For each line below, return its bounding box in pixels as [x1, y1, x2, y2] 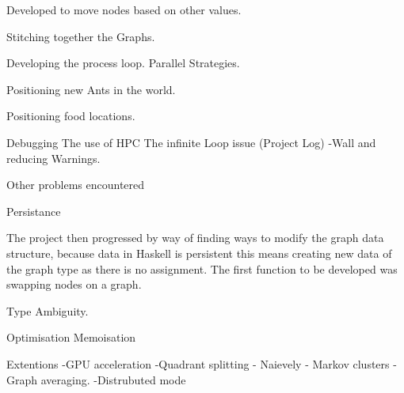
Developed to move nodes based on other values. [6, 2, 242, 17]
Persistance [6, 202, 61, 219]
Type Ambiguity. [6, 302, 89, 319]
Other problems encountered [6, 176, 145, 193]
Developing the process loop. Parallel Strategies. [6, 55, 240, 71]
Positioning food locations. [6, 108, 135, 124]
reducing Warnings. [6, 149, 101, 166]
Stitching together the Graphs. [6, 28, 155, 44]
